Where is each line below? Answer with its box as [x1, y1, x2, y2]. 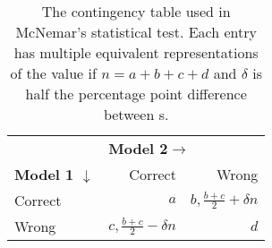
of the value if [10, 63, 97, 83]
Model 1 [14, 164, 74, 184]
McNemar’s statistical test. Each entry [15, 21, 257, 42]
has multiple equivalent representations [13, 42, 259, 63]
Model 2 [108, 138, 168, 158]
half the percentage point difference [25, 83, 247, 104]
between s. [103, 104, 169, 124]
